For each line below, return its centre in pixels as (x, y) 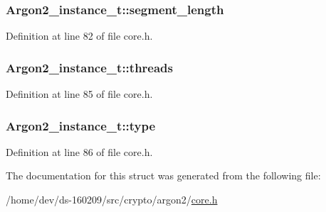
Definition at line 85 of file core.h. (79, 94)
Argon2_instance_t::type (81, 125)
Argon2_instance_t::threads (89, 67)
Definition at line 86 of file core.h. (79, 151)
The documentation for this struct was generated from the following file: (163, 175)
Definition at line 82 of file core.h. (79, 36)
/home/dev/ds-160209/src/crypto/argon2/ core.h (112, 200)
